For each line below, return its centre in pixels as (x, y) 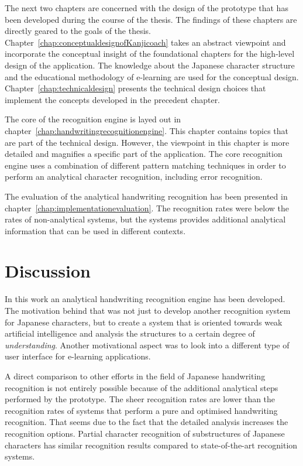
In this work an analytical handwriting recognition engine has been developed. (145, 299)
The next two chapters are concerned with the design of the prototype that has (147, 8)
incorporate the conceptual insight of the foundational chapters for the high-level (150, 54)
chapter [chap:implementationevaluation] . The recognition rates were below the (147, 208)
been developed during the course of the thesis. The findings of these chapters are (151, 19)
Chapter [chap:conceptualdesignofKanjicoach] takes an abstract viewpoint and (145, 42)
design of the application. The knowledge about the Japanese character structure (150, 65)
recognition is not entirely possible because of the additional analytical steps (142, 387)
